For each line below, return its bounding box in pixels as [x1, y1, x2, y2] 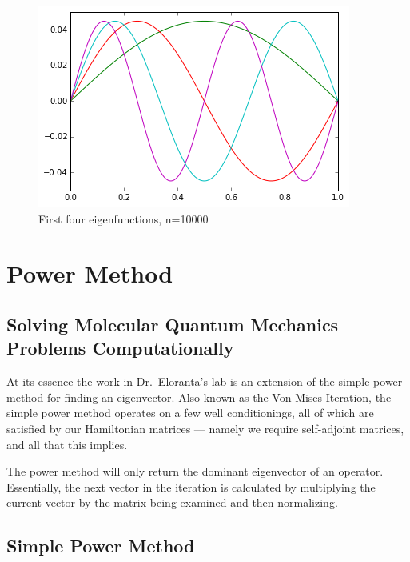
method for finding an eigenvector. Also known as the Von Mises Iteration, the [6, 388, 392, 405]
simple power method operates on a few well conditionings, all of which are [6, 404, 374, 421]
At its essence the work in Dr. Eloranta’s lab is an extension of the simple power [6, 373, 403, 390]
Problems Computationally [6, 335, 234, 360]
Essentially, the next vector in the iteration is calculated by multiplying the [6, 478, 376, 495]
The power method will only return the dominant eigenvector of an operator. [6, 463, 384, 480]
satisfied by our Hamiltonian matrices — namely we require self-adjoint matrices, [6, 419, 404, 436]
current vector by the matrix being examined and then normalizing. [6, 494, 338, 511]
